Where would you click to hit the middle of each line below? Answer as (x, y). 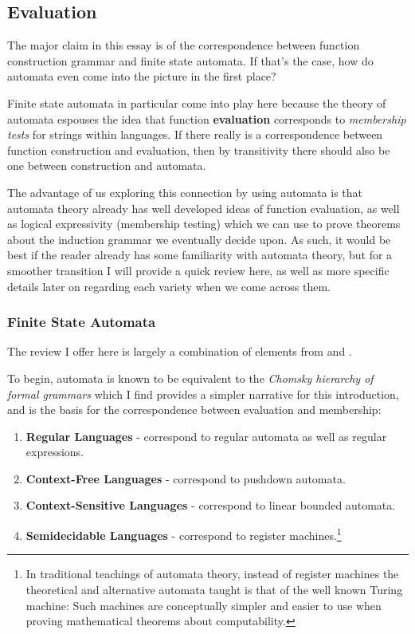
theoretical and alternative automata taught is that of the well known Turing (214, 589)
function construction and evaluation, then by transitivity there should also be (199, 150)
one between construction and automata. (107, 165)
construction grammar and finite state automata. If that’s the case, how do (190, 60)
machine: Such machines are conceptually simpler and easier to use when (204, 605)
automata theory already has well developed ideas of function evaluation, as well (204, 208)
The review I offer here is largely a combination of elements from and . (180, 351)
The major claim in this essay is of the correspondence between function (184, 45)
